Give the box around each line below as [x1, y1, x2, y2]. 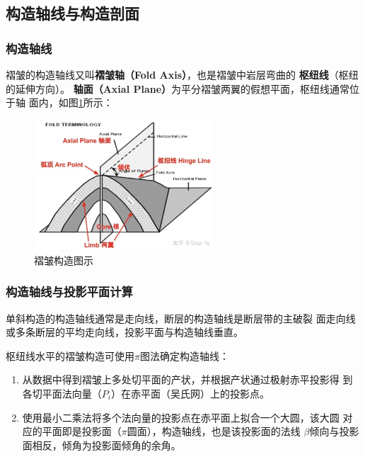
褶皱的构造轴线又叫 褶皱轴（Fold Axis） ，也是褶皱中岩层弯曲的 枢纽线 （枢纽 [6, 67, 359, 81]
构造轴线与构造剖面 [6, 2, 139, 24]
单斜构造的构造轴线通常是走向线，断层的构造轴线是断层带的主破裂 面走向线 [6, 310, 356, 325]
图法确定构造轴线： [139, 348, 229, 363]
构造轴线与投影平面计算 [6, 283, 133, 300]
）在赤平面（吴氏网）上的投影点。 [110, 385, 270, 400]
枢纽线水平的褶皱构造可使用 [6, 348, 134, 363]
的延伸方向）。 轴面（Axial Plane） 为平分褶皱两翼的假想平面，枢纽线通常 [6, 81, 350, 96]
